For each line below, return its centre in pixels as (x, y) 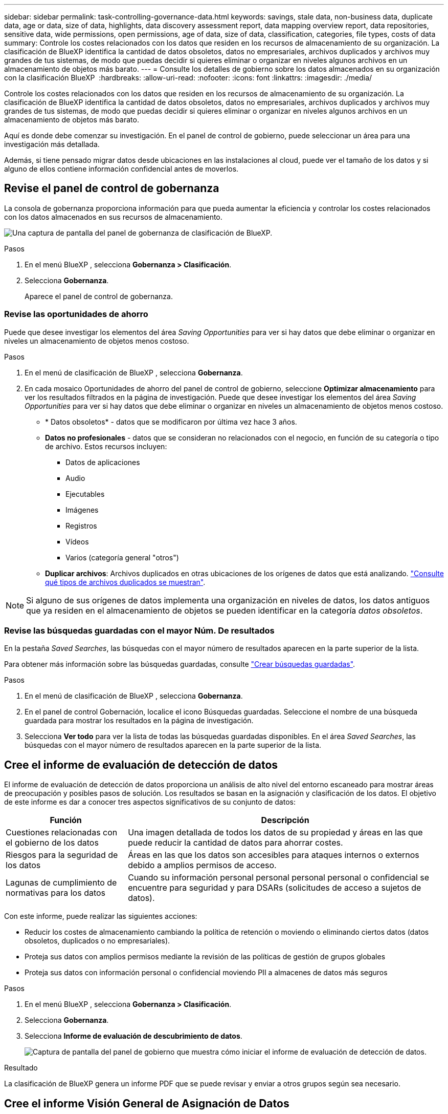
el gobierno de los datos (52, 843)
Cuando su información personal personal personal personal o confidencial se (279, 878)
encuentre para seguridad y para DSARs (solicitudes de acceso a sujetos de (275, 888)
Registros (81, 526)
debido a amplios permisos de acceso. (202, 865)
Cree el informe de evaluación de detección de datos (141, 765)
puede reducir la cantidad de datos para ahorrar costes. (236, 843)
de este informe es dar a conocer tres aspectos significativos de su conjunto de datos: (150, 802)
